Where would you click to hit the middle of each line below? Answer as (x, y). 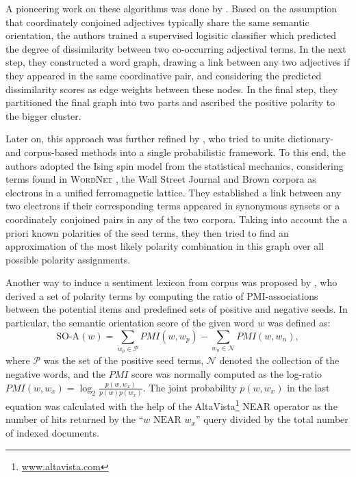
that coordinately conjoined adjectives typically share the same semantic (157, 22)
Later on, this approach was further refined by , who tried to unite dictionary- (169, 139)
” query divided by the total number (272, 419)
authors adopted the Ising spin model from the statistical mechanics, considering (175, 165)
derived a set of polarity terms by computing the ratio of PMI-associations (162, 295)
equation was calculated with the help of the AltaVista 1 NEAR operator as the (171, 405)
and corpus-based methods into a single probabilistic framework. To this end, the (176, 152)
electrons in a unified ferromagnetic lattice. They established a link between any (174, 192)
